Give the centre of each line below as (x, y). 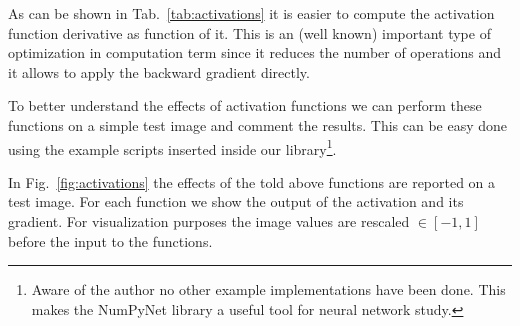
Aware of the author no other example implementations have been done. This (268, 289)
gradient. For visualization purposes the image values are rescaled (209, 221)
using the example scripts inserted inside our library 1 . (172, 147)
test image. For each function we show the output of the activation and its (236, 201)
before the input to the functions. (110, 240)
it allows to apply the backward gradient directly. (159, 71)
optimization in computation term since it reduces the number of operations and (255, 52)
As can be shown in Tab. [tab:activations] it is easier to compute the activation (251, 13)
